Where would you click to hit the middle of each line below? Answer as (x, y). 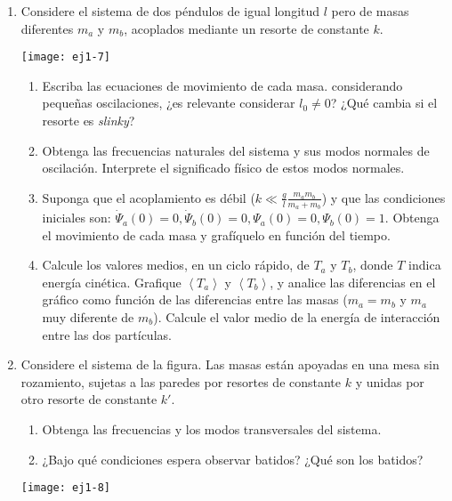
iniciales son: (77, 218)
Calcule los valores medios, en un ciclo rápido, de (176, 265)
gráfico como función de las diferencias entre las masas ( (195, 299)
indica (425, 265)
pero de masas (370, 11)
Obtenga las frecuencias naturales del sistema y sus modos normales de (236, 150)
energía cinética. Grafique (112, 282)
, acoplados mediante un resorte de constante (246, 28)
